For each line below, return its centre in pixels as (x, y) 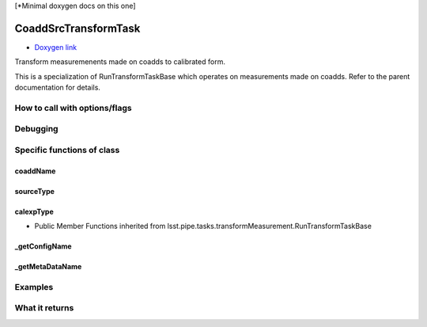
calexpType (34, 211)
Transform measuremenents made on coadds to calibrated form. (120, 62)
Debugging (36, 129)
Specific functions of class (67, 150)
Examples (34, 287)
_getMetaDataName (48, 267)
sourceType (35, 191)
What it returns (44, 308)
